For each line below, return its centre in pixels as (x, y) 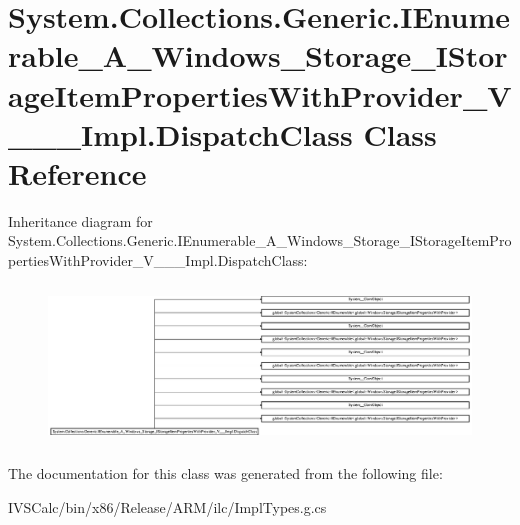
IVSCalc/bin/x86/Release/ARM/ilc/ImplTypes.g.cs (167, 506)
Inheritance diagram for (80, 220)
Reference (77, 172)
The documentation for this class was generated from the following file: (225, 473)
